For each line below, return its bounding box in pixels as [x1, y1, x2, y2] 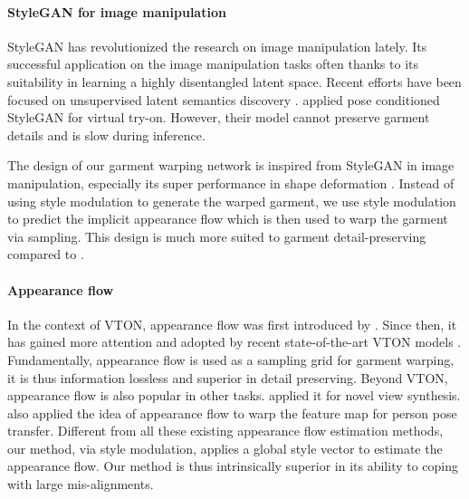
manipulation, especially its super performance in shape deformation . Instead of [7, 173, 455, 192]
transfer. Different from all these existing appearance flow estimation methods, [7, 421, 444, 440]
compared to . [7, 245, 84, 264]
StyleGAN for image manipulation [7, 2, 226, 21]
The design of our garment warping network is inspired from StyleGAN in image [7, 156, 455, 175]
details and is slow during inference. [7, 125, 206, 144]
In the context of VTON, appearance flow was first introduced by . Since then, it [7, 314, 457, 333]
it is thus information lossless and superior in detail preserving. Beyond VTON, [7, 368, 448, 387]
